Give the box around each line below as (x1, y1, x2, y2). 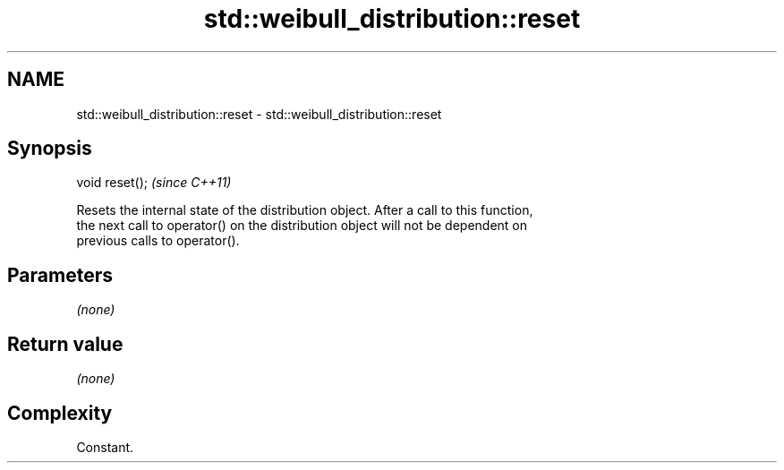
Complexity (7, 401, 113, 424)
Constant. (76, 439, 134, 455)
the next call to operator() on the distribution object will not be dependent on (76, 218, 528, 234)
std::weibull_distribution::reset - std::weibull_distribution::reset (76, 106, 442, 122)
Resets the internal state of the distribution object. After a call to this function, (76, 202, 533, 218)
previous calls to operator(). (76, 233, 240, 249)
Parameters (7, 263, 113, 286)
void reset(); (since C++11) (76, 175, 232, 191)
